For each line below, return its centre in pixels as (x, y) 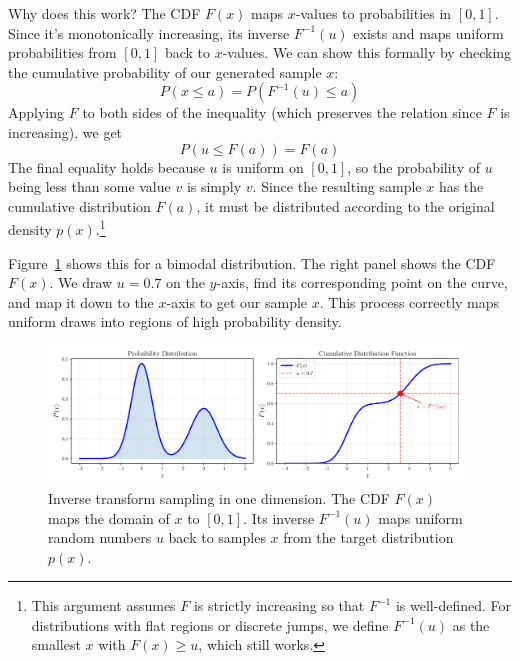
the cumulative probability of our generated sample (165, 71)
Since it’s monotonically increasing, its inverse (149, 32)
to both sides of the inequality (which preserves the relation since (282, 112)
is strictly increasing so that (279, 605)
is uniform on (263, 166)
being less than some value (89, 186)
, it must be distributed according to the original (345, 205)
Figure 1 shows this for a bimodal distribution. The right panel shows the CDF (252, 262)
